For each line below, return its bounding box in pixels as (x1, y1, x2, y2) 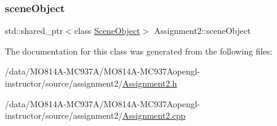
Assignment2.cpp (122, 109, 186, 122)
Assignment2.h (122, 77, 177, 89)
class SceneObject (74, 24, 140, 37)
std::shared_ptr (5, 24, 63, 37)
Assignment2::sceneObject (154, 24, 251, 37)
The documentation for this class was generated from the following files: (5, 44, 273, 57)
